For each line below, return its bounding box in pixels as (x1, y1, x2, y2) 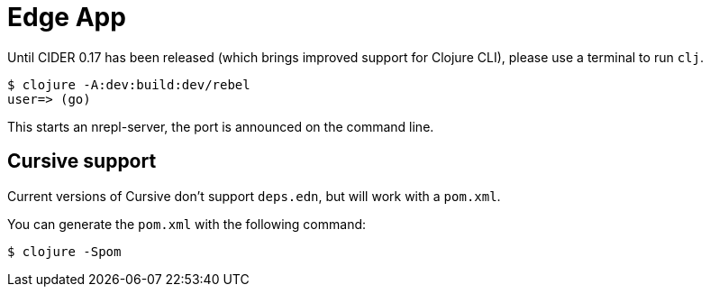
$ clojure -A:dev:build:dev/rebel (7, 77, 250, 92)
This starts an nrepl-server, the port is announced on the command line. (7, 118, 434, 134)
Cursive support (7, 150, 157, 173)
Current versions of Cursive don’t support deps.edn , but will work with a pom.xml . (7, 188, 501, 204)
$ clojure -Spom (7, 243, 122, 259)
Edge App (7, 2, 126, 32)
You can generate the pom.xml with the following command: (7, 216, 367, 232)
